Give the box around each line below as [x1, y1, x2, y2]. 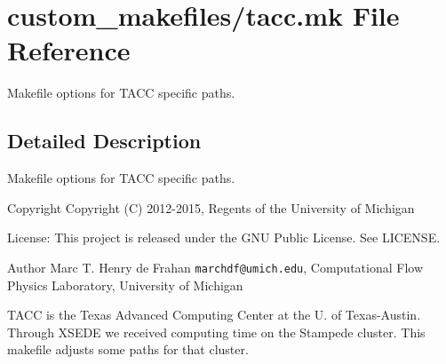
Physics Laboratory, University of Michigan [7, 275, 243, 294]
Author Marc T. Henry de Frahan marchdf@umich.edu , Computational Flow [7, 257, 424, 276]
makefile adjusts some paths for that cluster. [7, 340, 249, 359]
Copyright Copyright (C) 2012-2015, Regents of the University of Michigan [7, 198, 415, 217]
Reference [7, 32, 131, 68]
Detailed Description [7, 127, 202, 154]
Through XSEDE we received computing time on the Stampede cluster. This [7, 322, 426, 341]
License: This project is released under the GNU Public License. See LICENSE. [7, 228, 441, 247]
